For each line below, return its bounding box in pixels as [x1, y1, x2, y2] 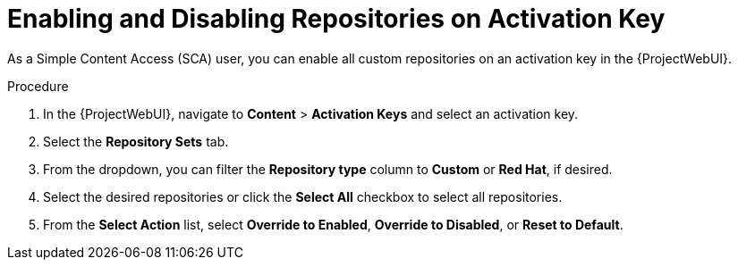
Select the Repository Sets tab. [43, 133, 229, 149]
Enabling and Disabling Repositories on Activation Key [7, 4, 666, 34]
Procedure [7, 78, 69, 94]
